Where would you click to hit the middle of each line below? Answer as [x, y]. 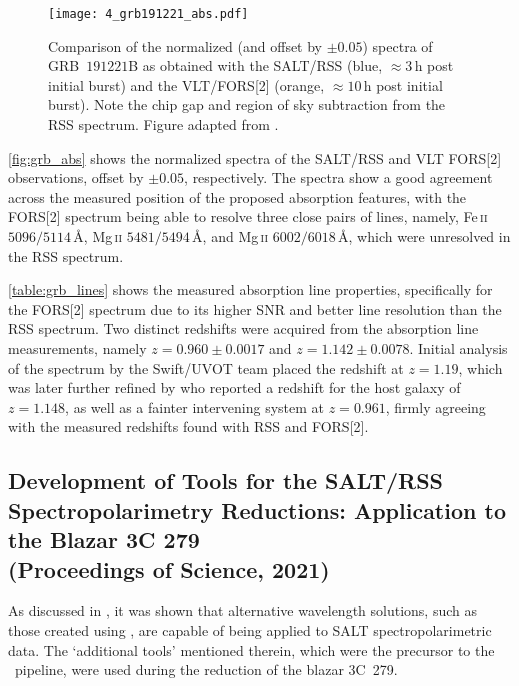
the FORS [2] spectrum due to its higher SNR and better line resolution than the [255, 308]
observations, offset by [76, 177]
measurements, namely [77, 347]
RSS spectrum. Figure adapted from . [163, 124]
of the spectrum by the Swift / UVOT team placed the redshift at [206, 367]
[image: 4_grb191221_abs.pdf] [148, 14]
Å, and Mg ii [230, 236]
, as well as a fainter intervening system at [195, 406]
